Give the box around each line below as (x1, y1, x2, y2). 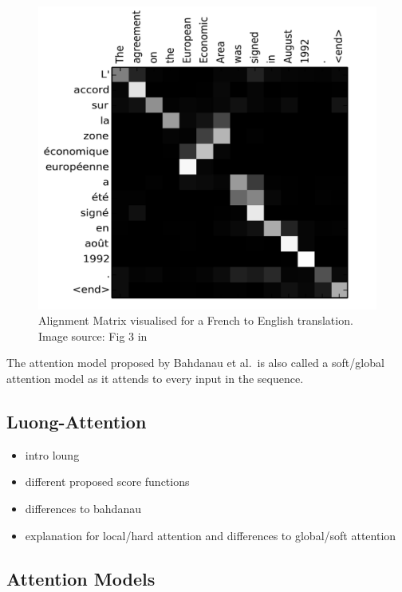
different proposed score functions (25, 473, 190, 490)
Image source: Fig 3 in (38, 327, 148, 344)
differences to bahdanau (25, 500, 141, 517)
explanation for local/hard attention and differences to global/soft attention (25, 527, 396, 543)
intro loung (25, 446, 80, 463)
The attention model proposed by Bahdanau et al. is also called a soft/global (6, 354, 384, 371)
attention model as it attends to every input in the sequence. (6, 370, 304, 387)
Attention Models (6, 566, 156, 590)
